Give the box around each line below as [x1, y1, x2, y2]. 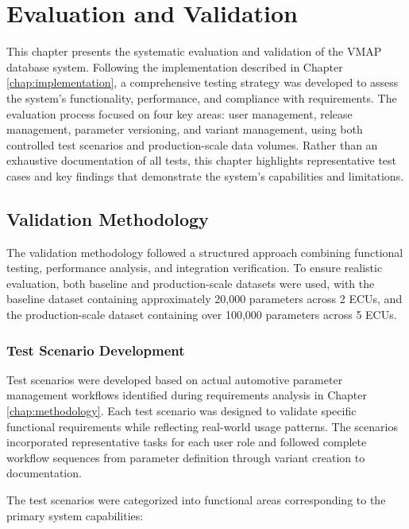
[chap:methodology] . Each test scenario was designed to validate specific [6, 403, 357, 419]
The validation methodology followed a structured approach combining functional [6, 243, 403, 260]
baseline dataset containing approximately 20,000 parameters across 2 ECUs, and [6, 290, 403, 307]
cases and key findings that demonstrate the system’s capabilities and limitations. [6, 167, 404, 184]
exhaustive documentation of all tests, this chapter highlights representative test [6, 152, 397, 169]
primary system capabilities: [6, 507, 144, 523]
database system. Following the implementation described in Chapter [6, 58, 343, 75]
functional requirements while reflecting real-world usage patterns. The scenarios [6, 418, 398, 434]
